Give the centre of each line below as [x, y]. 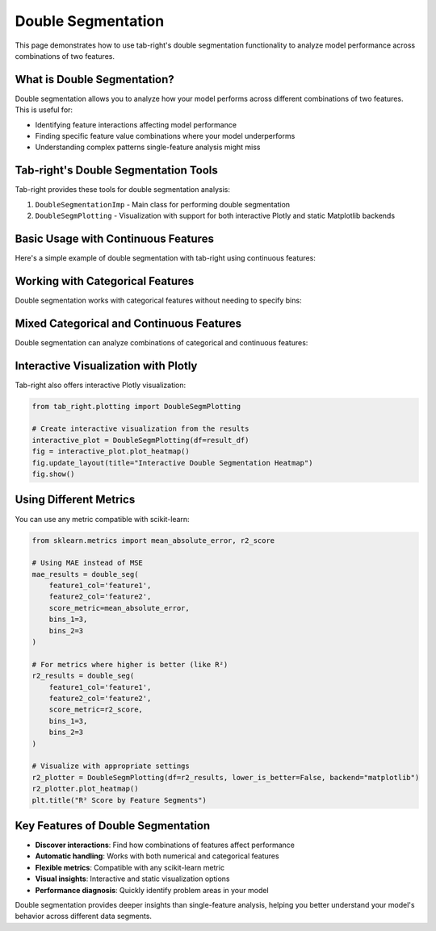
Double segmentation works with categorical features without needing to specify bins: [158, 300]
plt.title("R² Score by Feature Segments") [119, 800]
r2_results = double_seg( [83, 676]
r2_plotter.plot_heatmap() [85, 789]
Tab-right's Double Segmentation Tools [116, 171]
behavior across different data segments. [84, 916]
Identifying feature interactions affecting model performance [136, 124]
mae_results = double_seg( [85, 574]
